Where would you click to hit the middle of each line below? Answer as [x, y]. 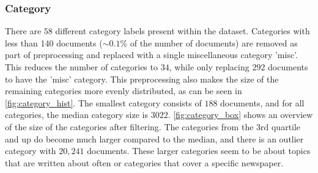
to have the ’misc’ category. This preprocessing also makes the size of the [142, 79]
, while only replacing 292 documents [239, 67]
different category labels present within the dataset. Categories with [183, 31]
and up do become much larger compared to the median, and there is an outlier [154, 138]
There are [23, 31]
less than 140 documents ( [54, 42]
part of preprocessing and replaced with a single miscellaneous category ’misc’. [151, 55]
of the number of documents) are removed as [214, 42]
